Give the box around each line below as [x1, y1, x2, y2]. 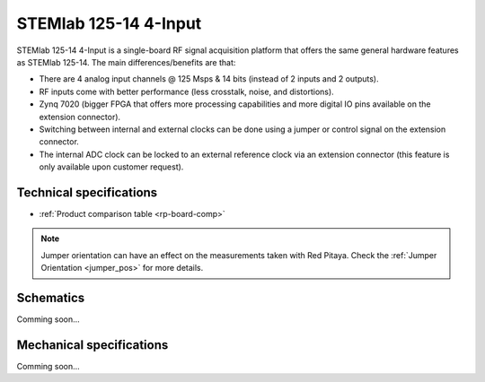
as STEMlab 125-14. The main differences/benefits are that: [16, 56, 236, 67]
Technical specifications [16, 185, 158, 200]
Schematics [16, 290, 85, 305]
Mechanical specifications [16, 337, 169, 352]
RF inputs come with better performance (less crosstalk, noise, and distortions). [39, 86, 334, 97]
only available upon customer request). [39, 161, 184, 172]
